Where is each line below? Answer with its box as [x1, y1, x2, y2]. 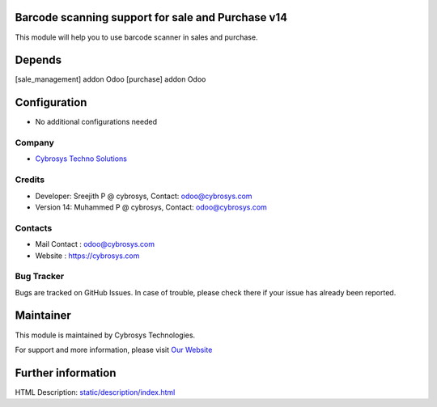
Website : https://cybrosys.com [35, 251, 140, 261]
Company [15, 138, 54, 149]
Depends [15, 53, 62, 67]
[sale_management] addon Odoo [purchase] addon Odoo [15, 74, 206, 84]
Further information [15, 366, 117, 379]
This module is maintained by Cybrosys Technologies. [15, 330, 196, 340]
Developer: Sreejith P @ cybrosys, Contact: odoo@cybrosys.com [35, 191, 252, 201]
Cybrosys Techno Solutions [35, 154, 127, 163]
